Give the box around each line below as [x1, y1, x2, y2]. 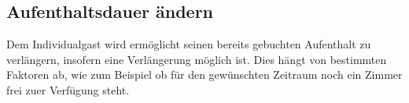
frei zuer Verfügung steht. [6, 81, 130, 98]
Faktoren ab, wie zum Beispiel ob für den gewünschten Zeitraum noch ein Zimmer [6, 66, 403, 83]
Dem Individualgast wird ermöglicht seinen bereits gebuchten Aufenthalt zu [6, 36, 371, 52]
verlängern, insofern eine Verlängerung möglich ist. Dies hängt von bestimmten [6, 51, 387, 67]
